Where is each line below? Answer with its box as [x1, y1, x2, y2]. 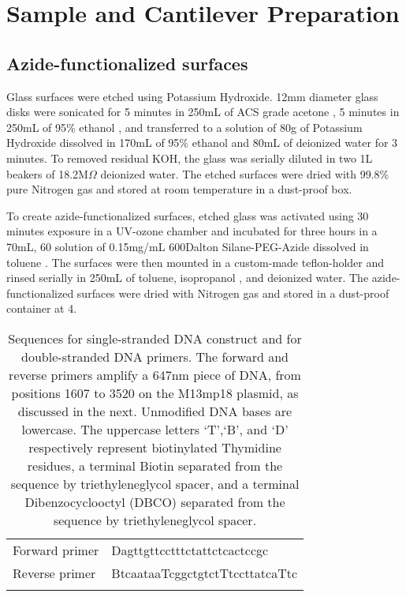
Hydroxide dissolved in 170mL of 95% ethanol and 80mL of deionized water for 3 [6, 134, 398, 151]
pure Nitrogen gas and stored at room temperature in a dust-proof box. [6, 181, 352, 197]
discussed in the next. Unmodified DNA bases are [17, 401, 292, 420]
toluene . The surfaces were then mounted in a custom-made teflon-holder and [6, 253, 385, 270]
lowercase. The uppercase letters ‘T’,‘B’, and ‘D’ [21, 419, 289, 438]
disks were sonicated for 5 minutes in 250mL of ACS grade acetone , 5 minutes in [6, 103, 400, 120]
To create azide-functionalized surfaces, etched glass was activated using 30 [6, 207, 369, 223]
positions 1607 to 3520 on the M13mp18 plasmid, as [11, 383, 299, 402]
